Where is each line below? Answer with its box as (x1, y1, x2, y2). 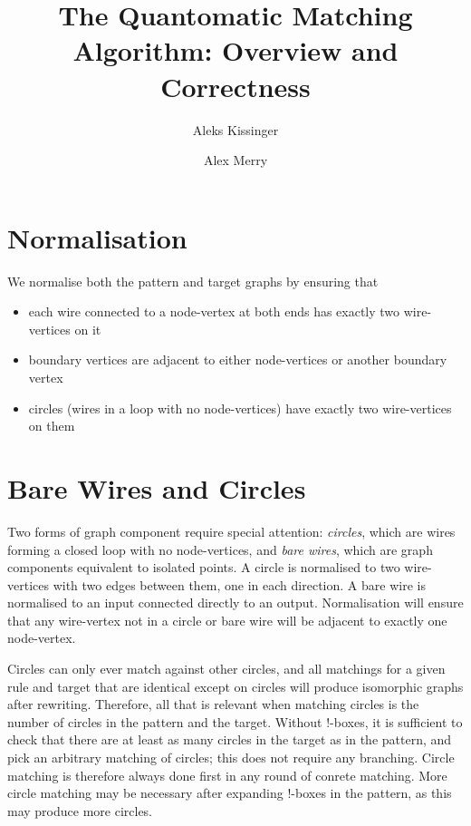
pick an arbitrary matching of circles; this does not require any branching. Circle (7, 748, 455, 767)
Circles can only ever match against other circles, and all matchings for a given (7, 659, 446, 678)
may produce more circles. (7, 801, 153, 820)
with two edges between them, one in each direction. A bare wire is (53, 575, 426, 594)
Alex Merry (203, 151, 268, 170)
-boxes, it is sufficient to (330, 712, 463, 731)
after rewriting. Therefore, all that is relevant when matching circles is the (7, 695, 419, 714)
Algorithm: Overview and (72, 32, 399, 69)
